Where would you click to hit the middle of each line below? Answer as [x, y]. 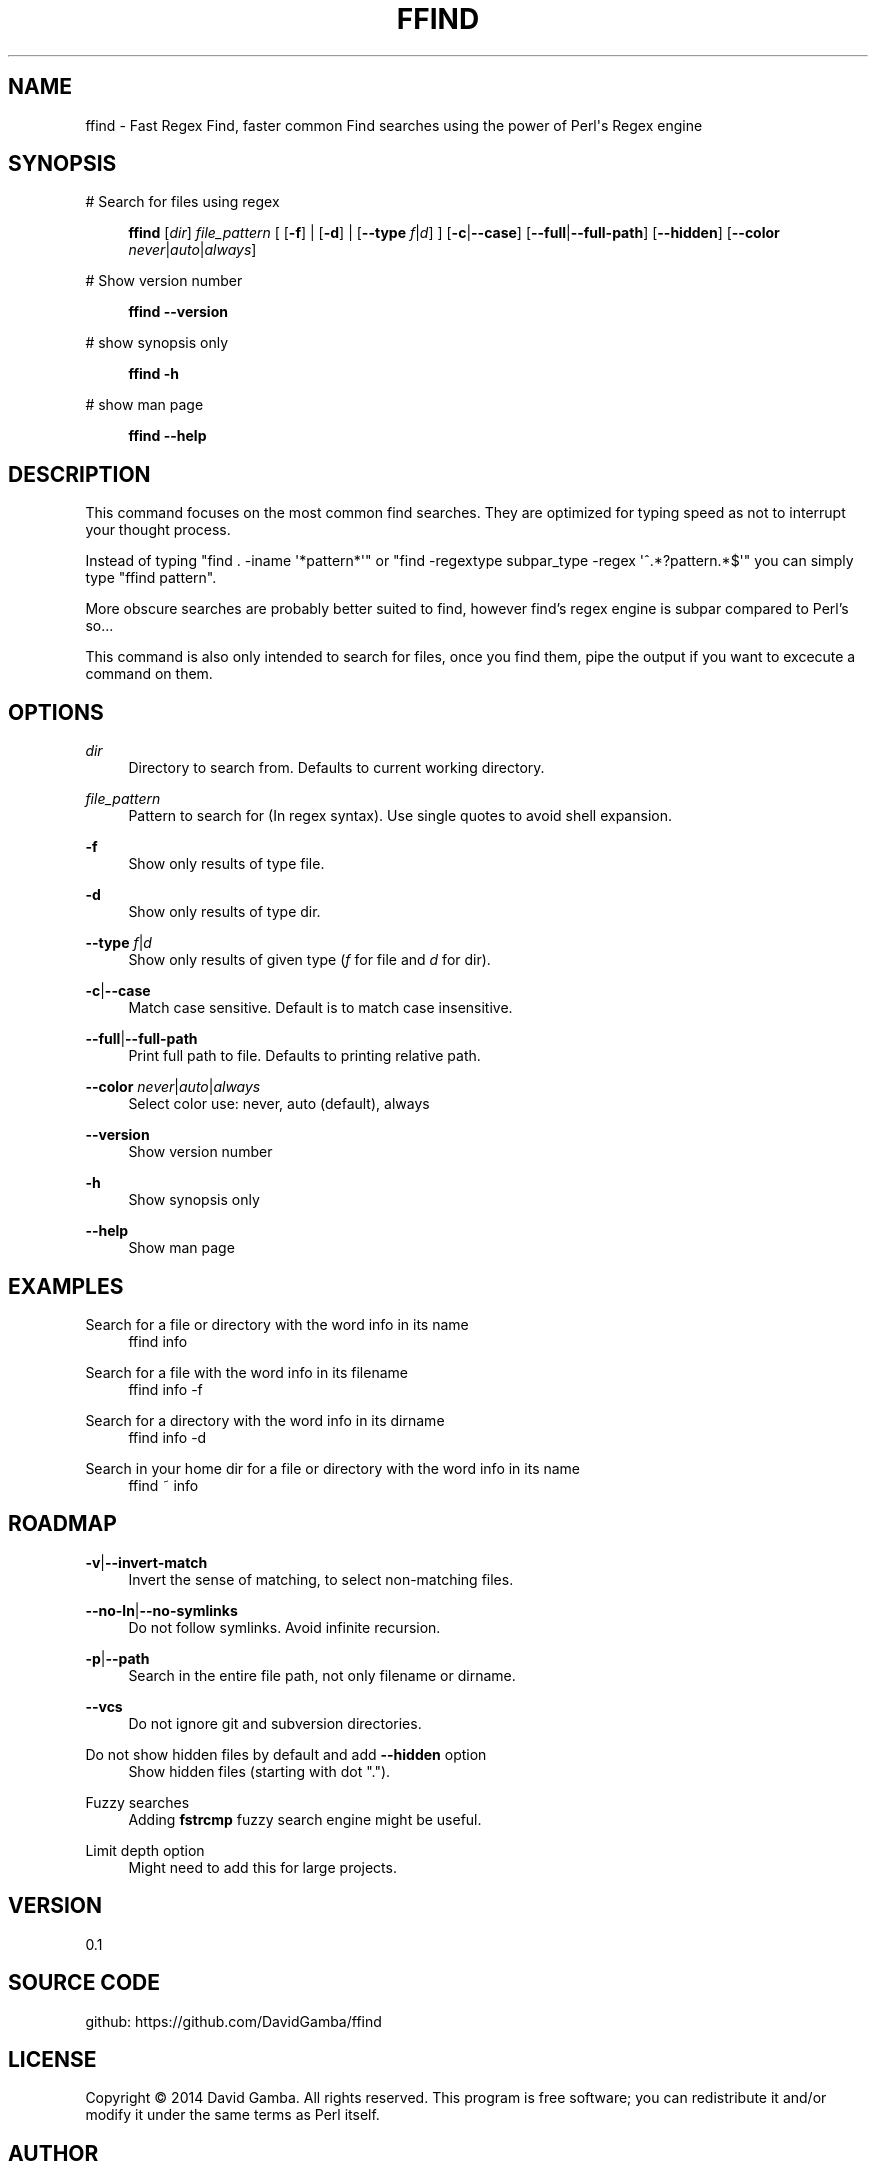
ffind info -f [165, 1389]
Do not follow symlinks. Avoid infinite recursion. [284, 1627]
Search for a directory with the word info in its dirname [265, 1420]
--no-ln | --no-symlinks [161, 1610]
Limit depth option [145, 1850]
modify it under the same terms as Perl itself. [232, 2115]
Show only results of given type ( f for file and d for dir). [309, 960]
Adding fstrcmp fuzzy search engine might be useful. [305, 1819]
